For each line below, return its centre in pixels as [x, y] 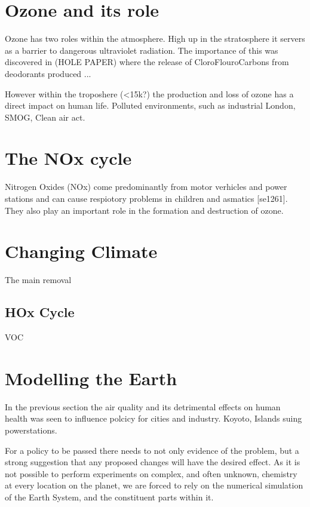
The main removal [38, 280]
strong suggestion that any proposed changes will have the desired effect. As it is [153, 462]
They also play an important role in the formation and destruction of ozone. [144, 210]
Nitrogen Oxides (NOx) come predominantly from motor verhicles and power [146, 187]
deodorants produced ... [48, 73]
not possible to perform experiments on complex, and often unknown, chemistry [151, 473]
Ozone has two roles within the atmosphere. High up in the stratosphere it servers [155, 39]
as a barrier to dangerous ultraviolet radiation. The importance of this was [142, 50]
